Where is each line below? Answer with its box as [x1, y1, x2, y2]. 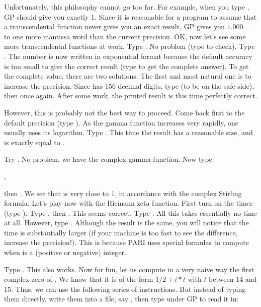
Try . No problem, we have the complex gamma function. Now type [4, 154, 212, 164]
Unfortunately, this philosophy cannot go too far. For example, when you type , [4, 2, 249, 12]
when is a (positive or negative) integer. [4, 247, 126, 258]
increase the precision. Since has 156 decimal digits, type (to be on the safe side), [4, 80, 254, 91]
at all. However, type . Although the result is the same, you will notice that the [4, 217, 249, 228]
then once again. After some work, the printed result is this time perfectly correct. [4, 90, 257, 101]
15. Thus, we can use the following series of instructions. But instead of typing [4, 283, 246, 294]
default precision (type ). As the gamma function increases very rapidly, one [4, 117, 238, 128]
